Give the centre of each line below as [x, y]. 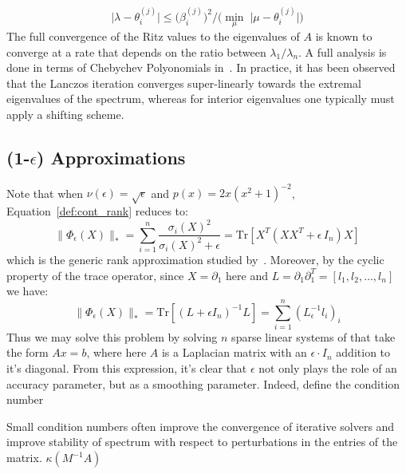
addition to [363, 352]
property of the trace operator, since [95, 275]
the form [28, 352]
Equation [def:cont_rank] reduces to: [97, 211]
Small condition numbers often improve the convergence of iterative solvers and [201, 426]
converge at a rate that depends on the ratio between [136, 51]
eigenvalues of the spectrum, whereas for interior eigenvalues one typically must [201, 99]
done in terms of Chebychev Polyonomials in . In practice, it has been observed [201, 67]
